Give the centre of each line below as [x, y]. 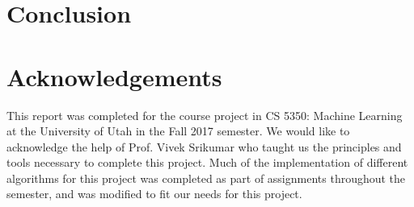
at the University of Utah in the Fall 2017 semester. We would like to [178, 131]
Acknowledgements [114, 76]
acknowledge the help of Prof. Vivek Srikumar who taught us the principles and [204, 146]
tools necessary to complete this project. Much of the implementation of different [207, 162]
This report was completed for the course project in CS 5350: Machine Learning [205, 115]
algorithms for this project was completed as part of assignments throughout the [206, 178]
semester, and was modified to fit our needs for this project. [154, 194]
